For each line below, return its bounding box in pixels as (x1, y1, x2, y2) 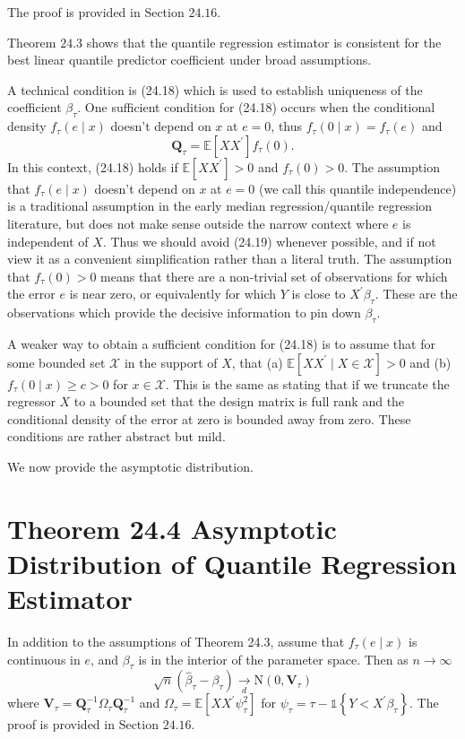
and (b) (409, 352, 452, 371)
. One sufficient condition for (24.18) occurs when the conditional (77, 98, 435, 117)
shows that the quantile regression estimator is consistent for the (86, 32, 442, 51)
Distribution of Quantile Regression (7, 544, 457, 581)
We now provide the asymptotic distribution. (7, 456, 254, 475)
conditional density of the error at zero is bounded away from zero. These (7, 409, 411, 428)
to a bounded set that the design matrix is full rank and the (73, 392, 405, 411)
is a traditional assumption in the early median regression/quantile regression (7, 196, 433, 215)
